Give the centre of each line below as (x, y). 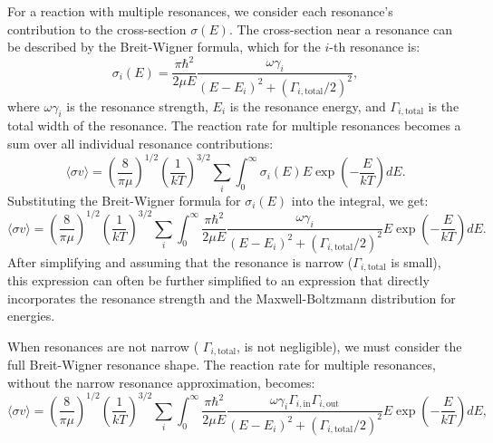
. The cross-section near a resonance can (341, 29)
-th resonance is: (375, 47)
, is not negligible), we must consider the (349, 346)
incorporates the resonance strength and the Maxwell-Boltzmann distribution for (232, 298)
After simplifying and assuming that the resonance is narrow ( (180, 261)
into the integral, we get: (360, 200)
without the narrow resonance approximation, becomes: (161, 382)
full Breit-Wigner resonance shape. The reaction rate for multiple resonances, (222, 365)
